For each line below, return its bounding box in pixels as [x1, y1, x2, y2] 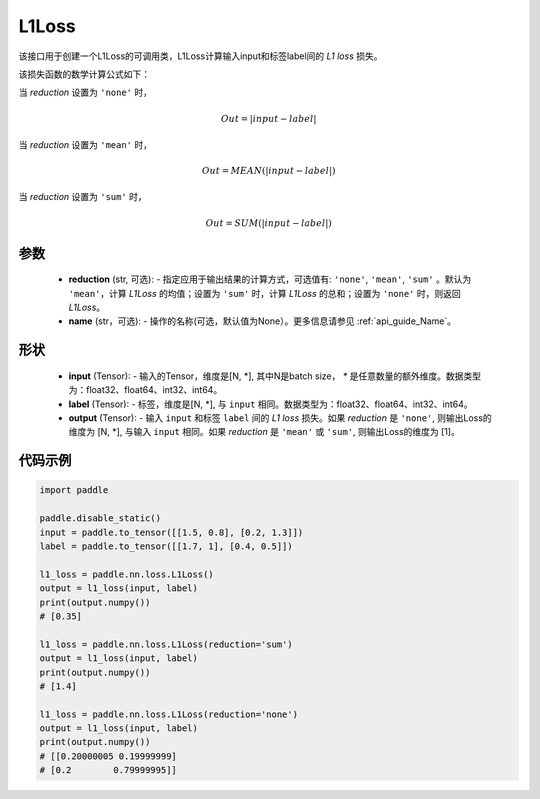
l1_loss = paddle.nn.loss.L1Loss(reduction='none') [39, 708, 299, 720]
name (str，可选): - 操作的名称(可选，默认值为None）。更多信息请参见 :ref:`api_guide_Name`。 [68, 315, 457, 327]
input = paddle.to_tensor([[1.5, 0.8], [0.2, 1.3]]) [39, 526, 304, 538]
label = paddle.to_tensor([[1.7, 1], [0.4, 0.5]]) [39, 540, 294, 552]
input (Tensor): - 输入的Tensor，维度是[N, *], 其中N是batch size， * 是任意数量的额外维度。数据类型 [68, 370, 482, 382]
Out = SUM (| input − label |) [205, 217, 332, 229]
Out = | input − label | [220, 113, 317, 124]
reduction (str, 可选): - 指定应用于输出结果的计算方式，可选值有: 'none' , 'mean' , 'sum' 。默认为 [68, 273, 472, 285]
